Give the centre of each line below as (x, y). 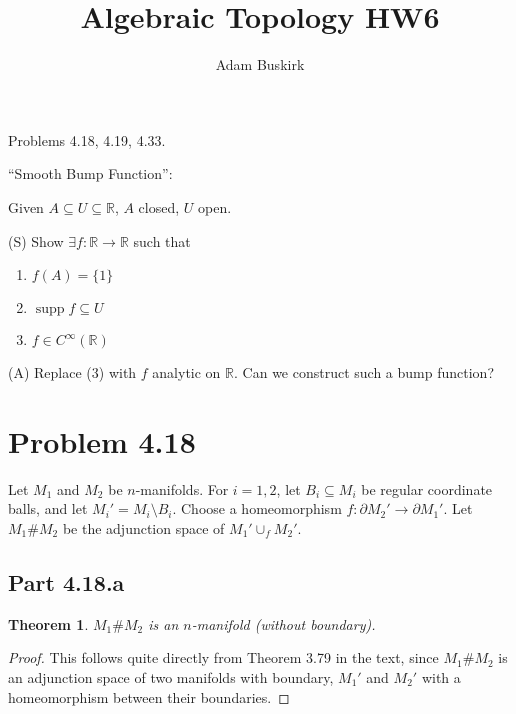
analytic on (186, 372)
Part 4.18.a (66, 581)
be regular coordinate (427, 488)
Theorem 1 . (48, 623)
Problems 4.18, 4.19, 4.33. (87, 139)
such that (162, 240)
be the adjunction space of (143, 528)
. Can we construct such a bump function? (364, 372)
